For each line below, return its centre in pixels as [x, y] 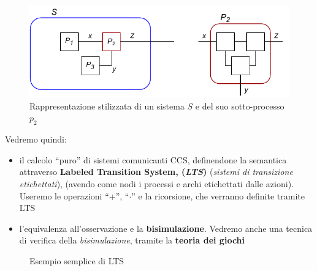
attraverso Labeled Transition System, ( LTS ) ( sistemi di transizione [156, 172]
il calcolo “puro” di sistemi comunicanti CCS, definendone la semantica [153, 159]
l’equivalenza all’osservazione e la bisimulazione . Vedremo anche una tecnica [166, 228]
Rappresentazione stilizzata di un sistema [107, 106]
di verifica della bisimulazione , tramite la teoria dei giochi [132, 240]
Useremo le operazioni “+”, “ [74, 195]
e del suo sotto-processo [240, 106]
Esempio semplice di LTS [77, 260]
